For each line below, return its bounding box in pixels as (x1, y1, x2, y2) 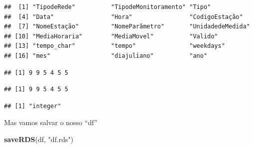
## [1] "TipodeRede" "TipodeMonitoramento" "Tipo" (4, 3, 211, 10)
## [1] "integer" (4, 102, 61, 110)
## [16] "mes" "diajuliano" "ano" (4, 52, 208, 59)
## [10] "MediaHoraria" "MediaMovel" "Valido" (4, 32, 218, 40)
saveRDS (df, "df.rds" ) (4, 134, 74, 144)
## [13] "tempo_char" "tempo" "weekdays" (4, 42, 225, 50)
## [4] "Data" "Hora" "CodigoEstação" (4, 13, 243, 20)
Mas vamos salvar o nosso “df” (4, 117, 98, 128)
